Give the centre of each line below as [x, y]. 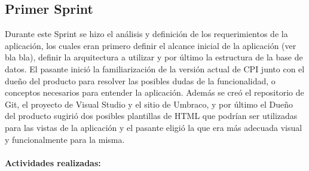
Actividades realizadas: [53, 162]
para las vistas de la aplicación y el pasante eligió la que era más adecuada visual [154, 127]
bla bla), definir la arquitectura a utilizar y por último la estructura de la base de [154, 57]
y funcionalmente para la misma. [65, 139]
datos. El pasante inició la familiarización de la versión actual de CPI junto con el [155, 68]
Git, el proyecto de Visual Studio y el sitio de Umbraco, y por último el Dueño [149, 104]
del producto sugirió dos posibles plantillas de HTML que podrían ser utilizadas [151, 116]
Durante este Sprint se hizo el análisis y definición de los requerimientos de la [146, 34]
